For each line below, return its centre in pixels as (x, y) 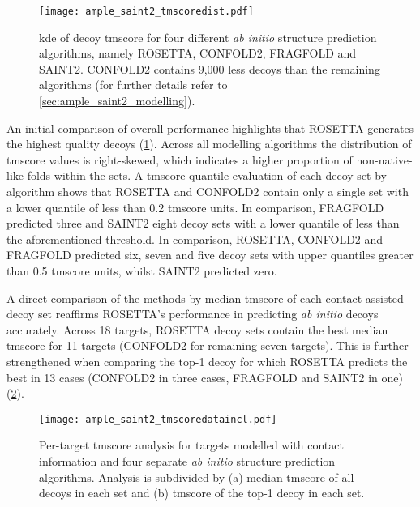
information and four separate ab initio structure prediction (187, 460)
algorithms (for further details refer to (133, 85)
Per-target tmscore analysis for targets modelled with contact (191, 445)
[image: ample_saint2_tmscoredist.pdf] (146, 11)
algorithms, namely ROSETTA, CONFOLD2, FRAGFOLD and (198, 53)
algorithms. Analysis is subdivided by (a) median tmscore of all (197, 477)
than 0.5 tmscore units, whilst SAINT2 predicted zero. (142, 270)
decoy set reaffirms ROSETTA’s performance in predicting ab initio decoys (193, 314)
